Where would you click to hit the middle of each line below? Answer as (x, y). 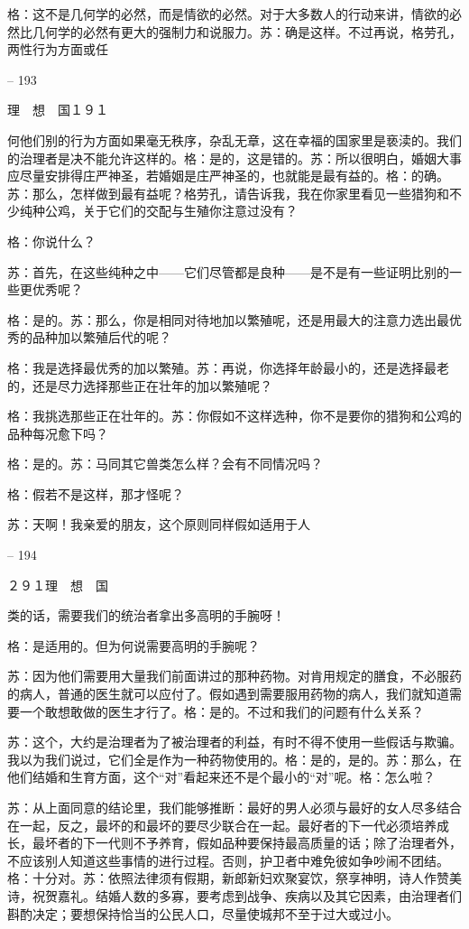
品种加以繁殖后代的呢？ (101, 337)
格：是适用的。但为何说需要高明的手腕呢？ (133, 645)
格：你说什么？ (51, 241)
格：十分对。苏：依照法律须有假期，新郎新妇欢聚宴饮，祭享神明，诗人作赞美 (234, 878)
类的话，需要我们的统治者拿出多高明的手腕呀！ (146, 615)
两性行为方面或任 (58, 49)
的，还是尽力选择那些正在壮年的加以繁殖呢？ (140, 385)
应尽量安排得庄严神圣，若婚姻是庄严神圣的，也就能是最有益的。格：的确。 (228, 176)
